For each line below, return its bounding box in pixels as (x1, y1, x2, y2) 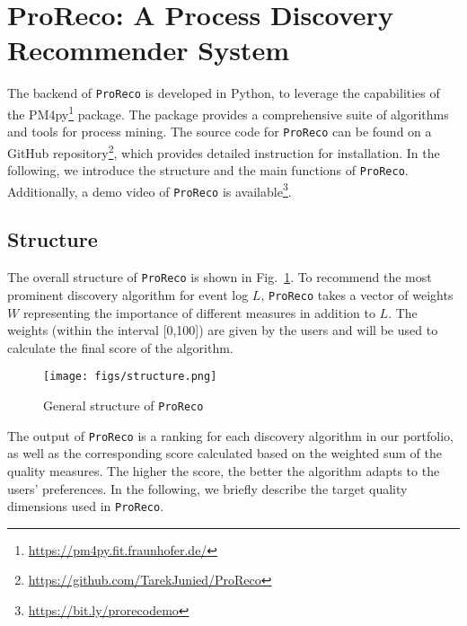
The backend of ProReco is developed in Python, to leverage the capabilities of (7, 84, 440, 102)
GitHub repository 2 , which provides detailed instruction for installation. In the (7, 140, 440, 162)
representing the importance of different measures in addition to (22, 303, 375, 322)
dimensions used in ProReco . (7, 497, 164, 516)
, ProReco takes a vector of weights (260, 285, 454, 304)
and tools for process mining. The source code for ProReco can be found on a (7, 122, 432, 141)
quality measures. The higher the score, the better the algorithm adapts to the (7, 461, 440, 480)
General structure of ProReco (43, 396, 204, 415)
